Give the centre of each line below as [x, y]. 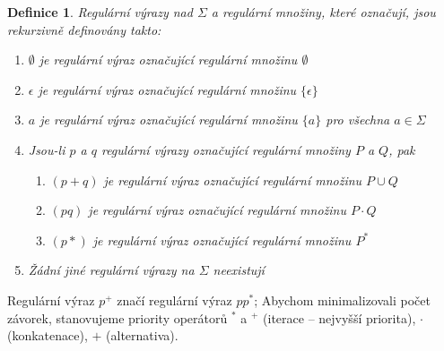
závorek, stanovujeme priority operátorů [118, 317]
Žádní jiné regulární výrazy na [111, 270]
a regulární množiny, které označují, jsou [323, 12]
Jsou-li [47, 149]
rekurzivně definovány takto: [84, 29]
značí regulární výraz [174, 300]
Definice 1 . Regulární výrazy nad [100, 12]
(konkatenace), [48, 335]
